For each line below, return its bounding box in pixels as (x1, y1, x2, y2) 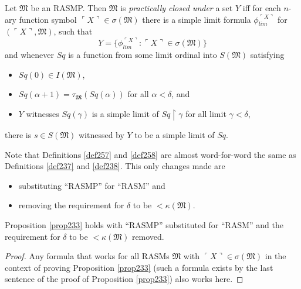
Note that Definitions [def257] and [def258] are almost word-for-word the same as (5, 148, 296, 160)
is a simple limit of (92, 108, 159, 120)
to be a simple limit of (134, 129, 215, 141)
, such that (53, 25, 93, 37)
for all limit (185, 108, 226, 120)
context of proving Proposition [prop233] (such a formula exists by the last (5, 261, 273, 273)
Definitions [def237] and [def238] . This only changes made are (5, 160, 225, 172)
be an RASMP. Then (31, 2, 107, 13)
